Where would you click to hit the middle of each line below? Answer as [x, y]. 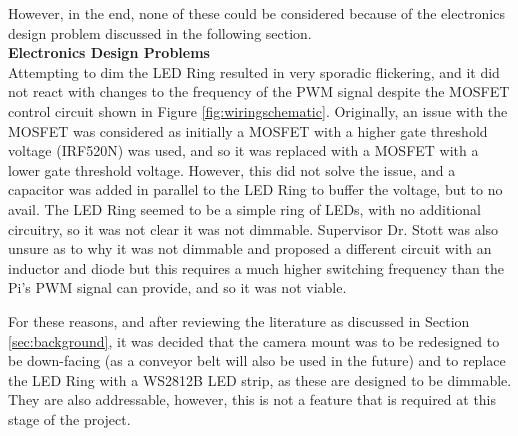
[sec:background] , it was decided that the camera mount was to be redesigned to [254, 340]
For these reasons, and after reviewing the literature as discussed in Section [239, 320]
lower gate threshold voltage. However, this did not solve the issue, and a [232, 169]
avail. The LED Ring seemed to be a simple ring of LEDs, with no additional [244, 208]
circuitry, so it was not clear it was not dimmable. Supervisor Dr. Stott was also [253, 228]
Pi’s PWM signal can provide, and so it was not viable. [177, 287]
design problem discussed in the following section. [160, 32]
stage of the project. [69, 418]
